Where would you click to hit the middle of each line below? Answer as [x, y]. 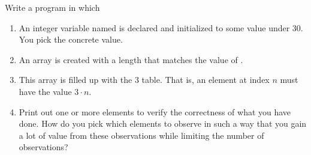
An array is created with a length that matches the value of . [131, 59]
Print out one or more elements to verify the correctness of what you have [155, 111]
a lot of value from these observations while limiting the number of [141, 135]
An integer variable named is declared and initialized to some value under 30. [161, 27]
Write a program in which [52, 7]
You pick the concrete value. [71, 39]
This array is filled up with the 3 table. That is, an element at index [144, 80]
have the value [45, 91]
